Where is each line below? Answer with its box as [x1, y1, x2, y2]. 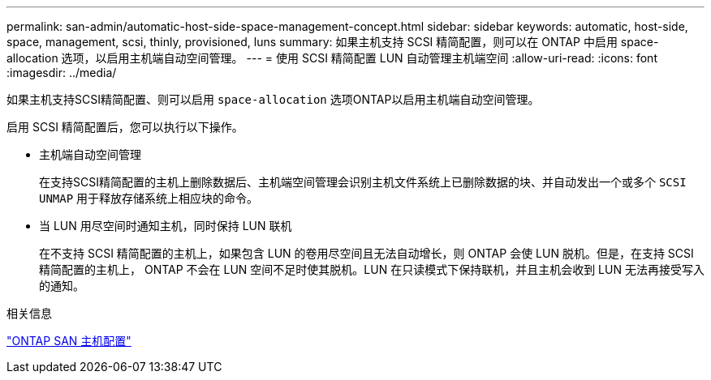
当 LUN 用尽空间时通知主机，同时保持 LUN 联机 [39, 219, 292, 233]
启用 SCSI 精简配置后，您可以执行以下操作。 [6, 120, 243, 134]
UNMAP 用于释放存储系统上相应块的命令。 [39, 191, 259, 205]
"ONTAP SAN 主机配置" [6, 334, 131, 348]
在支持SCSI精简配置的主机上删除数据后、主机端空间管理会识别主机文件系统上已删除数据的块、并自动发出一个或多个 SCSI [39, 175, 687, 189]
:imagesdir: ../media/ [6, 66, 117, 79]
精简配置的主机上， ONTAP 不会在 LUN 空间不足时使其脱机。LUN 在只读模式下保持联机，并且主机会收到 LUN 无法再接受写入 [39, 263, 705, 276]
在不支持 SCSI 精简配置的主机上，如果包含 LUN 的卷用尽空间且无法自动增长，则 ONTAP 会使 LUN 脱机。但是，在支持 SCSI [39, 246, 694, 260]
